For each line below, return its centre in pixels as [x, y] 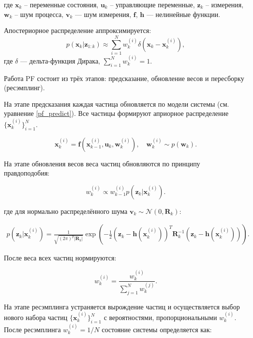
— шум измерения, [103, 14]
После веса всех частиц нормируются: [60, 258]
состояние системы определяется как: [157, 329]
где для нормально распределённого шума [66, 211]
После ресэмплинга [32, 329]
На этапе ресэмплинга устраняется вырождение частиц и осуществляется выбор [122, 306]
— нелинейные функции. [183, 14]
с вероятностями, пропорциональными [160, 317]
